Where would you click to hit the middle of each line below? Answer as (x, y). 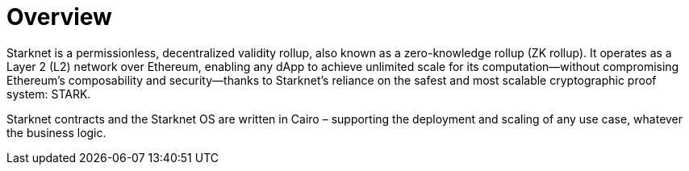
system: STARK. (49, 94)
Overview (59, 17)
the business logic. (56, 132)
